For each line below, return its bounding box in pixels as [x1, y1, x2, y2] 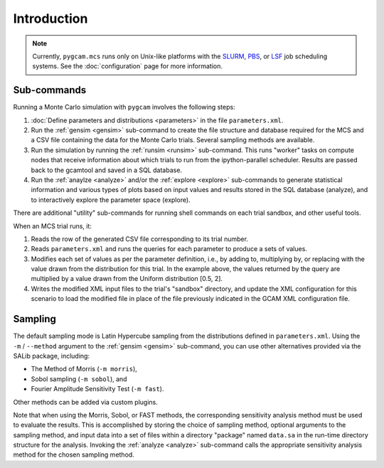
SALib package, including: [13, 351, 90, 360]
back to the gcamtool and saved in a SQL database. [31, 166, 183, 174]
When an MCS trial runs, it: [13, 221, 92, 230]
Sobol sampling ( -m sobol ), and [31, 374, 127, 383]
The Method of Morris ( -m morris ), [31, 365, 138, 373]
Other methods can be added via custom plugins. [13, 398, 158, 406]
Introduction [13, 11, 88, 26]
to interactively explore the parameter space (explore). [31, 196, 191, 204]
